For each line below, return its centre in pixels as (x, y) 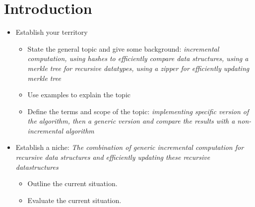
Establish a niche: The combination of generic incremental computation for (130, 147)
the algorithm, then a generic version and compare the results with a (131, 121)
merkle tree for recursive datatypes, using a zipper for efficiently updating (138, 68)
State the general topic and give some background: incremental (123, 48)
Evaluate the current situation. (74, 200)
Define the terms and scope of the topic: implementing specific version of (138, 111)
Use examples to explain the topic (79, 95)
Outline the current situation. (72, 183)
